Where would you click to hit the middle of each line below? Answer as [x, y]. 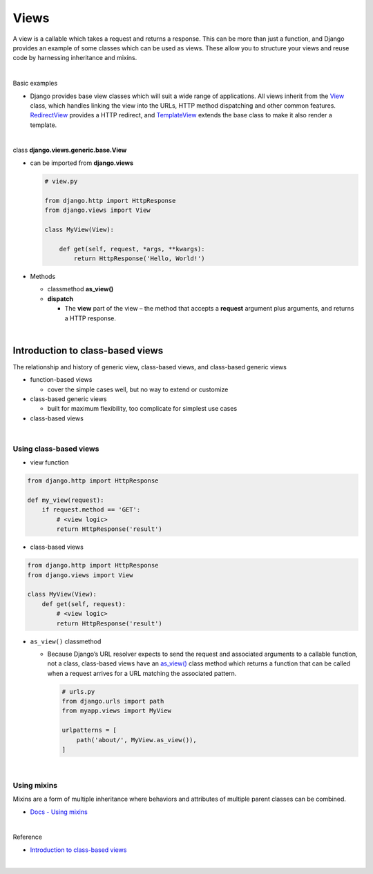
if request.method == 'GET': [91, 510]
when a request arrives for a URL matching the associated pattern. [142, 673]
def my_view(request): [66, 500]
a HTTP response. [90, 318]
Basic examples [35, 84]
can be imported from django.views [82, 163]
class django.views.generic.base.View [70, 150]
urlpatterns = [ [89, 730]
